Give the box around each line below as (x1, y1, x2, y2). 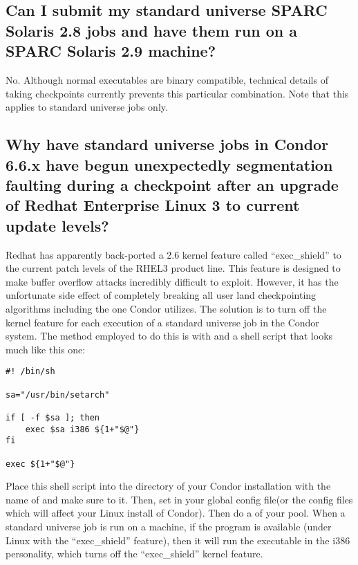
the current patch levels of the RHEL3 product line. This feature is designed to (6, 261, 341, 275)
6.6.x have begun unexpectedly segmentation (6, 154, 333, 175)
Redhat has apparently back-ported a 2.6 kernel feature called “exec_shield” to (6, 247, 341, 261)
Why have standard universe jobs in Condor (6, 133, 329, 155)
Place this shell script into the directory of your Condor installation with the (6, 479, 331, 493)
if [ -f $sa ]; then (6, 412, 100, 423)
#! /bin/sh (6, 367, 55, 377)
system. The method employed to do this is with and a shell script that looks (6, 328, 333, 343)
